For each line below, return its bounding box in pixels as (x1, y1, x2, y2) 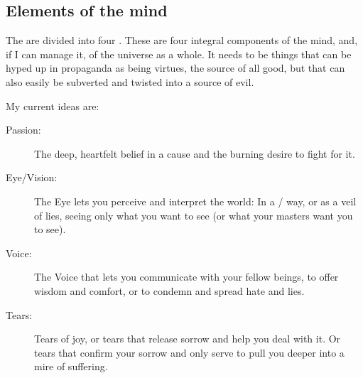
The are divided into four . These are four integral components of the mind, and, (6, 33, 358, 48)
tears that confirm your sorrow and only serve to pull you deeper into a (34, 345, 345, 360)
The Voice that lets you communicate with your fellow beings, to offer (34, 269, 339, 284)
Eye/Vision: (6, 170, 58, 185)
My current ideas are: (6, 98, 99, 113)
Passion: (6, 122, 41, 137)
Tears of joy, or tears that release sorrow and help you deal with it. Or (34, 331, 341, 346)
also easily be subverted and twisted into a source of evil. (6, 74, 254, 89)
